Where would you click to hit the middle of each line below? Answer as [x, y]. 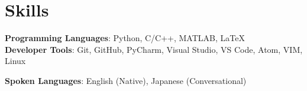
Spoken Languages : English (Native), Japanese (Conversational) [126, 80]
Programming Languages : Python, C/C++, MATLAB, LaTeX [125, 38]
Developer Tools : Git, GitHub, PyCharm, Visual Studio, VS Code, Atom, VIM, [154, 49]
